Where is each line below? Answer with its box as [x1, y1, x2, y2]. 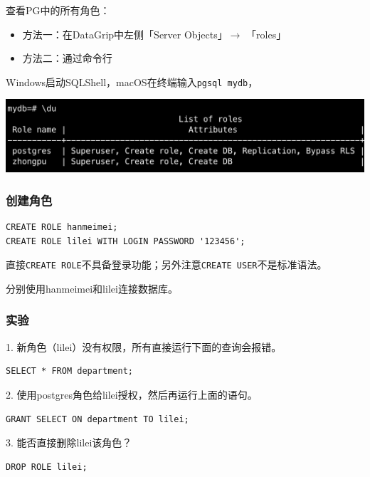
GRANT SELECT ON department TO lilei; [6, 414, 189, 424]
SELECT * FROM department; [6, 366, 133, 377]
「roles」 [246, 26, 287, 41]
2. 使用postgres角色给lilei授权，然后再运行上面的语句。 [6, 387, 258, 402]
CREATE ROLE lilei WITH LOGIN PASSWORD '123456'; [6, 236, 245, 246]
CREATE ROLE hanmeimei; [6, 222, 118, 233]
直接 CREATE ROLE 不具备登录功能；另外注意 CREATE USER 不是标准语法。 [6, 257, 327, 272]
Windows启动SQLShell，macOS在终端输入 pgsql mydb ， [6, 74, 258, 89]
